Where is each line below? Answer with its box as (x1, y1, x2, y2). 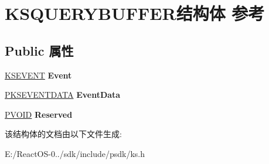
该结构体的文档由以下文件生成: (5, 128, 122, 140)
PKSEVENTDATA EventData (5, 88, 121, 101)
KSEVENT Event (5, 69, 72, 81)
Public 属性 (5, 41, 74, 59)
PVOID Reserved (5, 108, 73, 120)
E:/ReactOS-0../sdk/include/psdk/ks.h (5, 147, 145, 159)
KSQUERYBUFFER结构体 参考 (5, 1, 265, 25)
